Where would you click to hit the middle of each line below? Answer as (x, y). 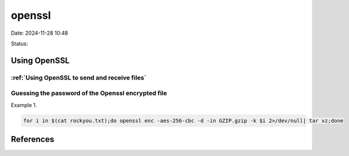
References (32, 139)
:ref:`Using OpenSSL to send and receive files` (79, 78)
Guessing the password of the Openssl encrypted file (89, 93)
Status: (19, 44)
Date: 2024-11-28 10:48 (39, 33)
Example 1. (24, 105)
